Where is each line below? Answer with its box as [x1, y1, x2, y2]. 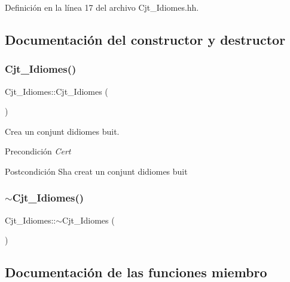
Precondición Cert [5, 145, 71, 157]
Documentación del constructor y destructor [5, 30, 286, 48]
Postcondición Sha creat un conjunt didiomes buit [5, 165, 188, 177]
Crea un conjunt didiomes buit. [5, 125, 120, 137]
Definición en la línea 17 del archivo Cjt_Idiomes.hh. [5, 1, 199, 13]
